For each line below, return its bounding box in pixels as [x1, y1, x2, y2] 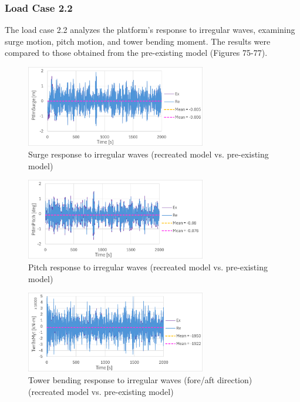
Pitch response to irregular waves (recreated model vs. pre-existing [28, 261, 268, 273]
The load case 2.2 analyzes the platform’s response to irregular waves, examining [5, 24, 295, 36]
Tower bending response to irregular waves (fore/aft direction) [28, 374, 252, 386]
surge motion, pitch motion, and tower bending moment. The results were [5, 35, 271, 47]
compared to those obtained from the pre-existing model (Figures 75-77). [5, 46, 268, 59]
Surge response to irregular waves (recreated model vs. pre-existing [28, 148, 269, 160]
